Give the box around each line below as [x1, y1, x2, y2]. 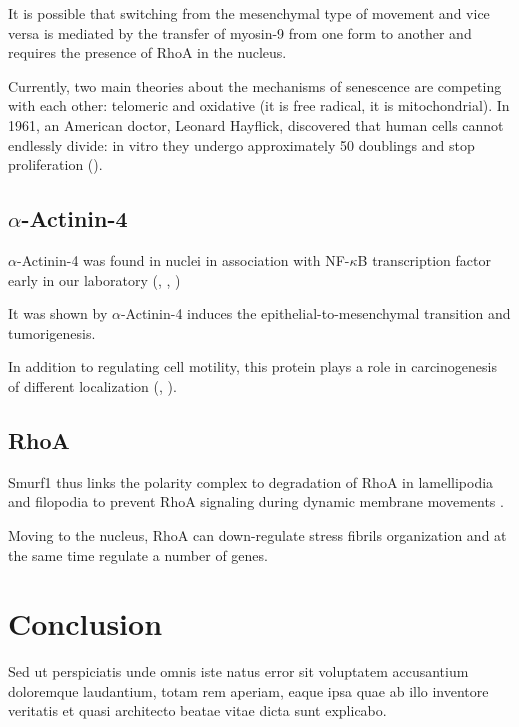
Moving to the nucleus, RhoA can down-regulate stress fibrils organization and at [8, 524, 507, 545]
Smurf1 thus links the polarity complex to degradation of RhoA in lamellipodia [8, 471, 494, 492]
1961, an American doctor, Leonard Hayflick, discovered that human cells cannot [8, 114, 504, 135]
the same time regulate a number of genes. [8, 544, 268, 565]
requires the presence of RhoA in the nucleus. [8, 42, 287, 63]
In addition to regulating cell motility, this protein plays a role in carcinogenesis [8, 356, 497, 377]
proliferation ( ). [8, 154, 103, 175]
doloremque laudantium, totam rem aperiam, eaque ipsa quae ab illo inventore [8, 680, 489, 701]
